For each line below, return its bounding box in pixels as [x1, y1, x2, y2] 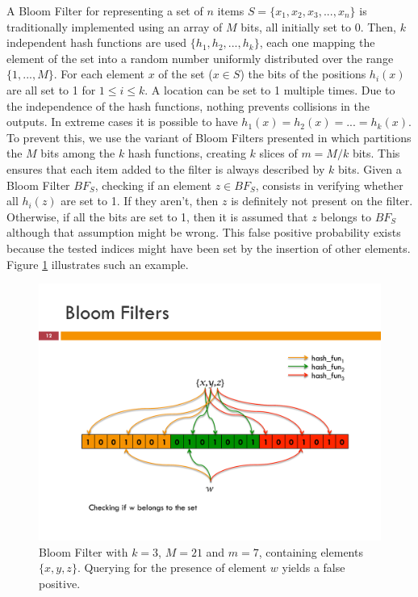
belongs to [320, 208, 371, 225]
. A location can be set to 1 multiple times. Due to [144, 81, 395, 98]
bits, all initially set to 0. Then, [240, 18, 396, 35]
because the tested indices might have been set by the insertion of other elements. [6, 239, 411, 256]
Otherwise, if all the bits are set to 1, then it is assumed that [6, 208, 308, 225]
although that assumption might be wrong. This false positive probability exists [6, 224, 401, 241]
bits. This [352, 145, 400, 162]
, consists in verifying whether [255, 176, 403, 193]
